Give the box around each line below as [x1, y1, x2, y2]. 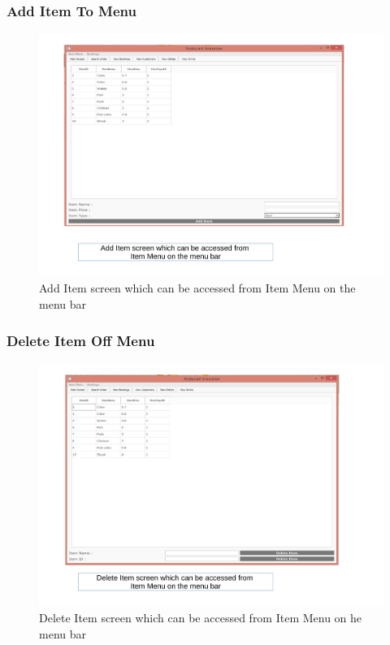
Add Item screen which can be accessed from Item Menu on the [39, 279, 356, 297]
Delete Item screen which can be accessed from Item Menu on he [39, 609, 362, 626]
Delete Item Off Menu [6, 330, 155, 350]
